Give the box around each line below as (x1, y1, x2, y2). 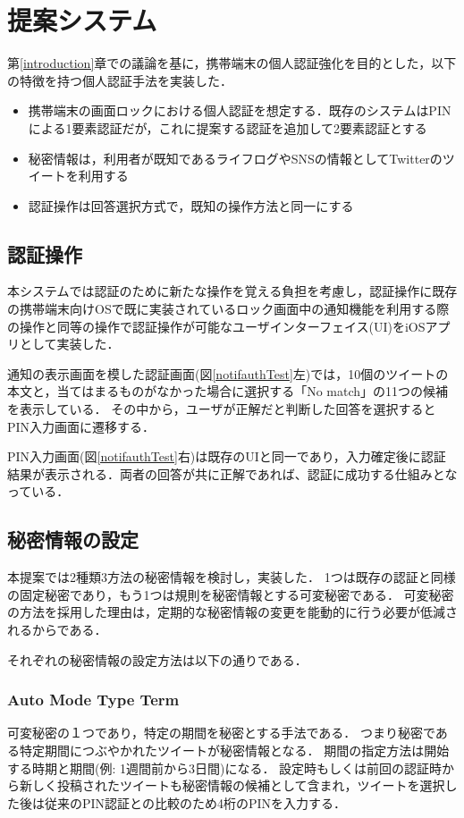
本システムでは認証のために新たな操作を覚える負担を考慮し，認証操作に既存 (7, 282, 458, 300)
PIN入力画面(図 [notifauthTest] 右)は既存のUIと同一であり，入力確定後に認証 (7, 447, 446, 466)
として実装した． (19, 334, 120, 353)
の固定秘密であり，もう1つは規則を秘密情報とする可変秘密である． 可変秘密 (7, 585, 454, 603)
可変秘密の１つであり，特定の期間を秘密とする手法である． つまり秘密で (7, 723, 435, 742)
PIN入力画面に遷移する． (7, 417, 156, 435)
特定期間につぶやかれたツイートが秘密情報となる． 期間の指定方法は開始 (19, 741, 450, 759)
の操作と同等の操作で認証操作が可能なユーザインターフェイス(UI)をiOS (7, 316, 426, 335)
